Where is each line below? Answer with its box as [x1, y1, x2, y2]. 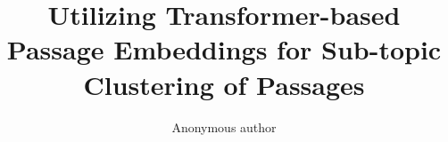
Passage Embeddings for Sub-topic [6, 31, 442, 67]
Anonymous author [171, 117, 277, 136]
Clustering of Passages [83, 66, 365, 102]
